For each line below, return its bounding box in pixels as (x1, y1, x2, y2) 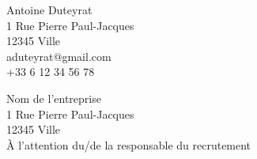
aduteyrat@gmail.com (6, 47, 111, 64)
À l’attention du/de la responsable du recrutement (6, 136, 251, 153)
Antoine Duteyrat (6, 2, 93, 17)
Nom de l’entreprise (6, 89, 101, 106)
